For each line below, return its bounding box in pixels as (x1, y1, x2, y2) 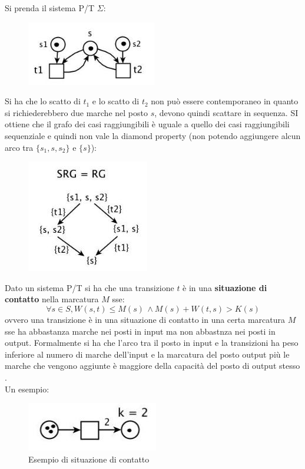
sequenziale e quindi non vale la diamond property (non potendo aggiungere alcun (5, 129, 301, 141)
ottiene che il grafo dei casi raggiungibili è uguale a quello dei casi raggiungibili (5, 118, 290, 130)
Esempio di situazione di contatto (28, 453, 150, 465)
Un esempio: (5, 382, 49, 395)
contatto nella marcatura (5, 293, 99, 305)
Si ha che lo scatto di (5, 95, 81, 107)
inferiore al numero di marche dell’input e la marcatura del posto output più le (5, 348, 290, 360)
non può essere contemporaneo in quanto (151, 95, 299, 107)
